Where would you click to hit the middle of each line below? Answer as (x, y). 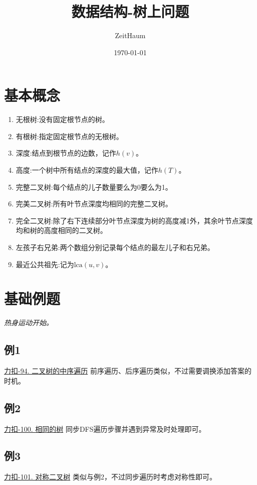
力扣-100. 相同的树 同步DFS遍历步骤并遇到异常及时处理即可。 (105, 429)
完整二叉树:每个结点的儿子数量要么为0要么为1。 (94, 187)
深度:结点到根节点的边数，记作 (66, 153)
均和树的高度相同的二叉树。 (61, 230)
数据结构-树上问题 (130, 11)
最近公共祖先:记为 (45, 264)
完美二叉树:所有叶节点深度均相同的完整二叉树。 (94, 204)
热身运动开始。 (29, 323)
